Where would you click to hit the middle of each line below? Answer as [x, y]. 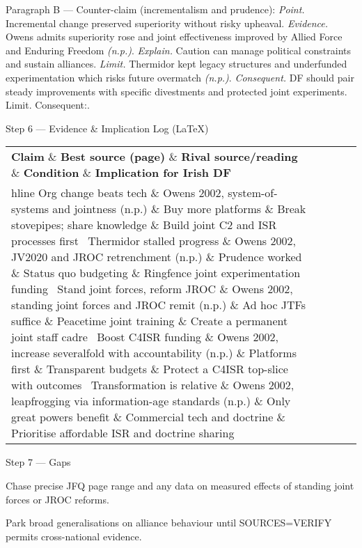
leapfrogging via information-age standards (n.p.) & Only [151, 401]
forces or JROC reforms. [57, 499]
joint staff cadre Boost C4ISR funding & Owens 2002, [145, 337]
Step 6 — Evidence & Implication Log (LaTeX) [107, 128]
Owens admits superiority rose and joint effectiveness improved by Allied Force [174, 37]
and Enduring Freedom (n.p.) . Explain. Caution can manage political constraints [179, 50]
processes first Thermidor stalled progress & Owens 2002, [154, 241]
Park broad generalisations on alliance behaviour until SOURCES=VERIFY [169, 523]
